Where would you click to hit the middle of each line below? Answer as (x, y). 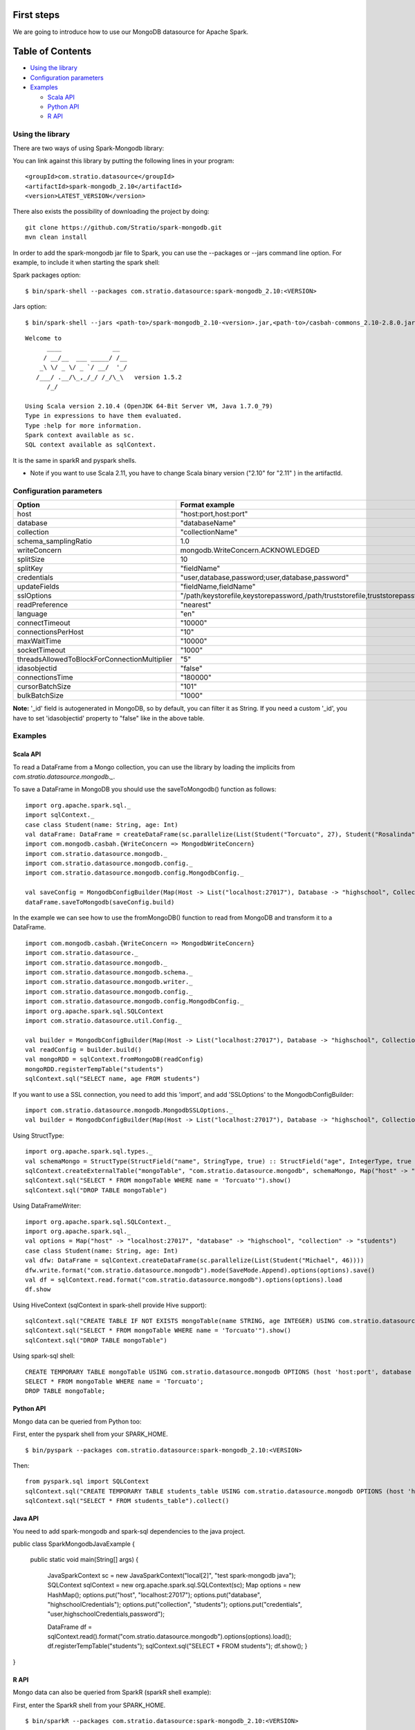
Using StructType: (39, 1136)
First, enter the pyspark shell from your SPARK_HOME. (91, 1434)
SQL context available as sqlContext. (91, 445)
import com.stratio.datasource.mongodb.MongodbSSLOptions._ (129, 1110)
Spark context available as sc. (80, 435)
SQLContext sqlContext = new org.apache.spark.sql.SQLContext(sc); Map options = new (174, 1585)
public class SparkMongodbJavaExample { (74, 1544)
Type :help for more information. (83, 425)
